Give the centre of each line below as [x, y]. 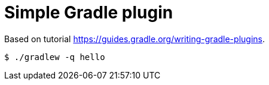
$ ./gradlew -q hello [55, 57]
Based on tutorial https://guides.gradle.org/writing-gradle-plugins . [134, 39]
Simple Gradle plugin [89, 12]
